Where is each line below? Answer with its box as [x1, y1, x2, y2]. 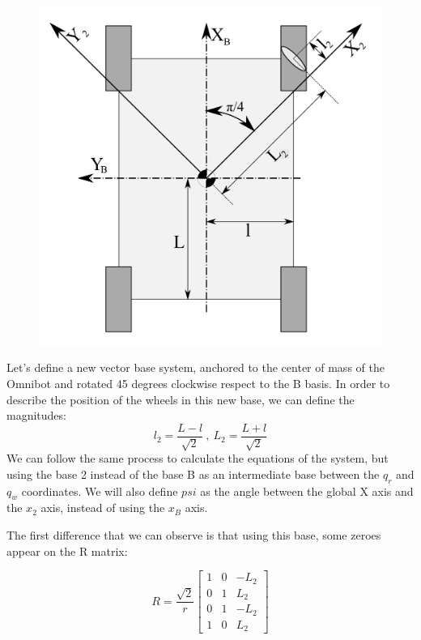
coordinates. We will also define [21, 482, 178, 499]
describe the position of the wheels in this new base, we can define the [6, 390, 355, 407]
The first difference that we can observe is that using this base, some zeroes [6, 526, 381, 543]
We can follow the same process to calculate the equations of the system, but [6, 450, 389, 467]
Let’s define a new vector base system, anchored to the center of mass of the [6, 359, 385, 376]
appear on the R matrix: [6, 542, 128, 559]
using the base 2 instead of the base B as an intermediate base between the [6, 465, 380, 482]
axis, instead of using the [40, 499, 165, 516]
